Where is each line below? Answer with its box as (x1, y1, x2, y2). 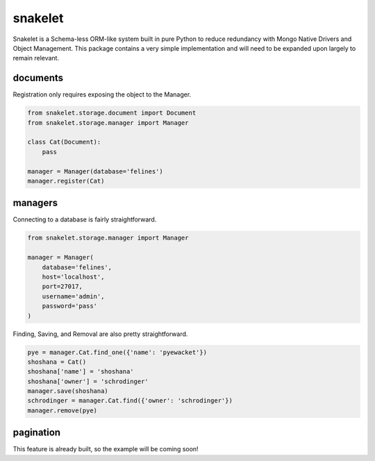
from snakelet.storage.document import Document (27, 109, 197, 117)
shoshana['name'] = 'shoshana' (27, 368, 135, 376)
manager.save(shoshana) (27, 387, 109, 395)
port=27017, (42, 283, 83, 291)
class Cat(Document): (27, 138, 101, 146)
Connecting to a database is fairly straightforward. (12, 215, 157, 224)
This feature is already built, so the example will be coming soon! (12, 445, 199, 453)
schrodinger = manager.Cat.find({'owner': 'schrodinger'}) (27, 396, 233, 405)
